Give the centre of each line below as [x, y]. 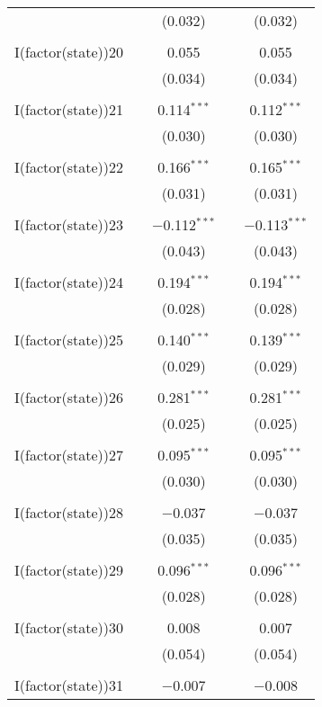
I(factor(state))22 [69, 167]
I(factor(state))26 [69, 397]
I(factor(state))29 [69, 570]
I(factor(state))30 [69, 627]
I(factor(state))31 [69, 685]
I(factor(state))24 [69, 282]
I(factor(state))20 [69, 52]
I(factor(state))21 [69, 109]
